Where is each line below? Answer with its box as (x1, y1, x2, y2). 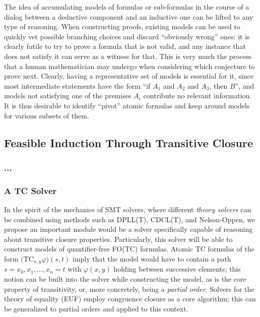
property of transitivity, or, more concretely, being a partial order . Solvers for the (4, 283, 254, 294)
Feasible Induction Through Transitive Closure (4, 135, 253, 150)
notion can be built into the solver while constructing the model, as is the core (4, 273, 246, 284)
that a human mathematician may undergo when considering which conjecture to (4, 60, 255, 71)
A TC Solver (4, 184, 57, 197)
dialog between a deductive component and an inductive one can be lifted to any (4, 11, 253, 22)
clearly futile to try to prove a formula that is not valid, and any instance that (4, 41, 246, 51)
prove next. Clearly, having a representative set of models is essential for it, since (4, 71, 253, 81)
